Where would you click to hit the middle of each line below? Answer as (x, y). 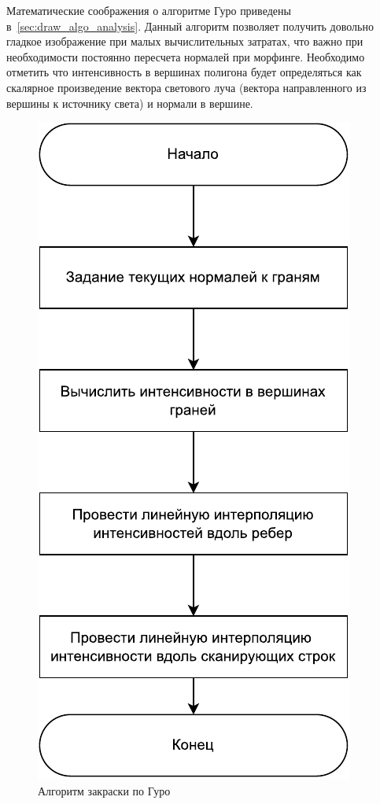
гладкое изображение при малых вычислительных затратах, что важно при (185, 41)
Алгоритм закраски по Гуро (104, 790)
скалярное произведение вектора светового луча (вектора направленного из (186, 87)
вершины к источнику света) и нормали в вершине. (130, 103)
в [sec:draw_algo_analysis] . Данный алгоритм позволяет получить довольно (190, 26)
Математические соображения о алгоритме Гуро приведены (149, 10)
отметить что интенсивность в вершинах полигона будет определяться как (184, 72)
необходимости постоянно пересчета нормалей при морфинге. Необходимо (186, 56)
